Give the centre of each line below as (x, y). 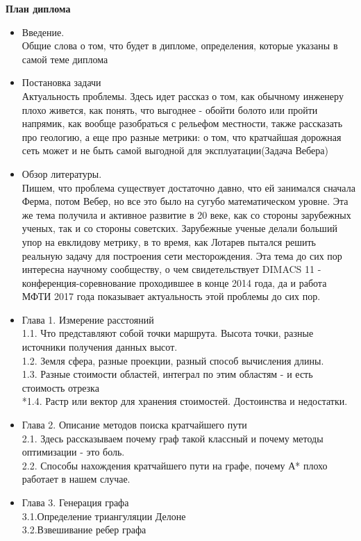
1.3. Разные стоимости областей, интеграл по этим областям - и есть (167, 374)
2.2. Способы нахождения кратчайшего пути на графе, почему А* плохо (175, 465)
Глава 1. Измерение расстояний (88, 319)
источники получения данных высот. (100, 347)
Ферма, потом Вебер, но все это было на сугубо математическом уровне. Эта (185, 201)
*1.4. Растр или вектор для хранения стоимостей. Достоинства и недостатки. (185, 401)
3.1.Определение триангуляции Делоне (104, 516)
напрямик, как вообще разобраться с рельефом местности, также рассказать (182, 123)
